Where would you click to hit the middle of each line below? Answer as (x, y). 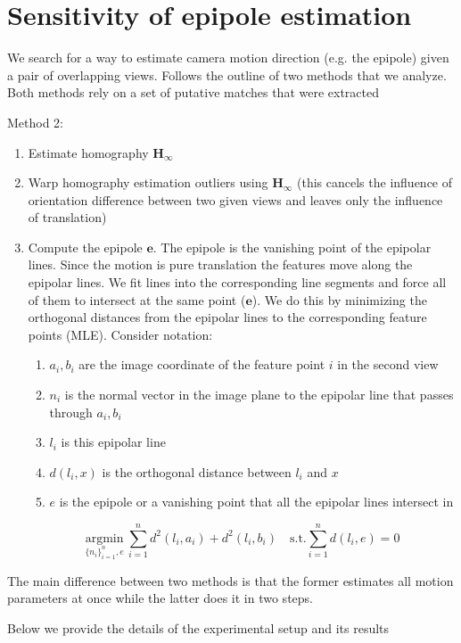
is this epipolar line (113, 442)
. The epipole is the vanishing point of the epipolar (292, 247)
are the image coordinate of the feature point (202, 364)
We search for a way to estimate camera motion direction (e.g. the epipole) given (228, 58)
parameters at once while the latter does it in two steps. (160, 598)
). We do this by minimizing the (339, 299)
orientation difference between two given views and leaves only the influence (235, 199)
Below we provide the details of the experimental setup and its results (198, 627)
